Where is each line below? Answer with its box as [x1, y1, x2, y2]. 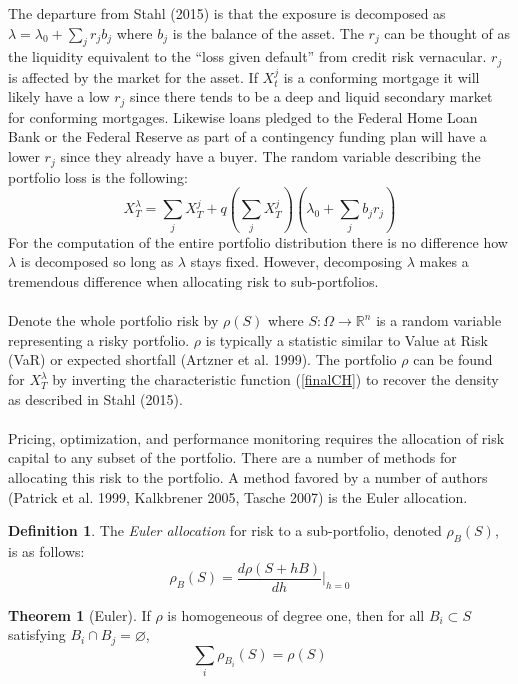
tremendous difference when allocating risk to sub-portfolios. [8, 271, 379, 292]
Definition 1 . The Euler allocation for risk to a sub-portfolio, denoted [8, 520, 442, 541]
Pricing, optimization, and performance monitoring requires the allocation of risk [8, 427, 505, 448]
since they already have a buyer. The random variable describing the [60, 146, 481, 167]
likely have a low [8, 86, 110, 107]
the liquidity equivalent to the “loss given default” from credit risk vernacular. [8, 46, 487, 67]
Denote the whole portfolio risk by [8, 310, 219, 331]
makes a [419, 251, 469, 272]
